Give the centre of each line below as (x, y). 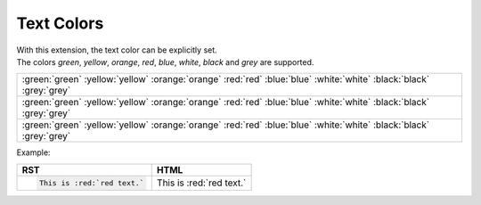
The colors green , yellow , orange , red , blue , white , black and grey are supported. (165, 61)
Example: (33, 152)
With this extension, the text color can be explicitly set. (117, 50)
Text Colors (60, 23)
